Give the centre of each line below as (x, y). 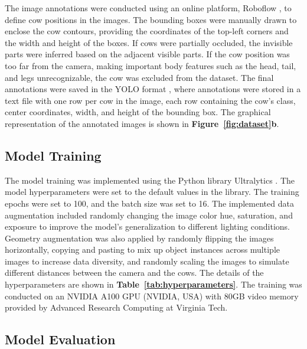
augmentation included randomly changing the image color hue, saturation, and (149, 215)
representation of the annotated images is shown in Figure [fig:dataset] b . (142, 123)
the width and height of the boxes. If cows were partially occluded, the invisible (149, 42)
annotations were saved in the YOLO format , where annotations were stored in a (153, 89)
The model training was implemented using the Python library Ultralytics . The (150, 180)
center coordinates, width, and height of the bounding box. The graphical (138, 112)
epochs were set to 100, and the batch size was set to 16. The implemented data (149, 203)
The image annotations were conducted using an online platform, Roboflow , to (148, 8)
